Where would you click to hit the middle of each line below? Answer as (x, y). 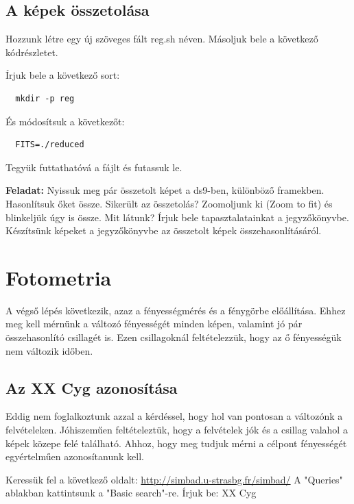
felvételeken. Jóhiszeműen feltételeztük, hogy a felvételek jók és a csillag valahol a (177, 430)
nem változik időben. (49, 350)
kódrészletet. (32, 52)
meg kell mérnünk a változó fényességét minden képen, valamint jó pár (154, 324)
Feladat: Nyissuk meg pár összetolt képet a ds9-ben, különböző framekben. (165, 190)
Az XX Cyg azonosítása (92, 387)
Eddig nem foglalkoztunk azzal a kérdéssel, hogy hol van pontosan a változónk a (174, 416)
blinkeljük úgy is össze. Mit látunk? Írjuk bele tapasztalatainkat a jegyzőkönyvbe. (177, 217)
